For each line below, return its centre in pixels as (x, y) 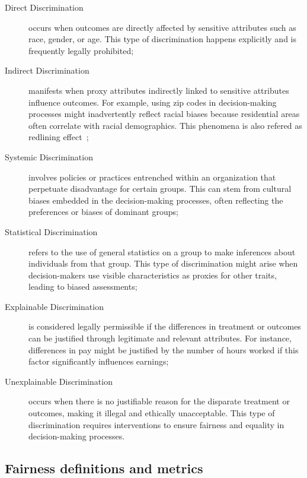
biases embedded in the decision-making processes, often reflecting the (156, 200)
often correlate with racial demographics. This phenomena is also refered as (165, 125)
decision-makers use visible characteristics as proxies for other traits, (153, 275)
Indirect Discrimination (47, 70)
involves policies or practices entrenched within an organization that (152, 177)
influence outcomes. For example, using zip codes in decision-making (153, 102)
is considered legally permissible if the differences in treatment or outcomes (165, 326)
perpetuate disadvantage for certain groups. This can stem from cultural (160, 189)
